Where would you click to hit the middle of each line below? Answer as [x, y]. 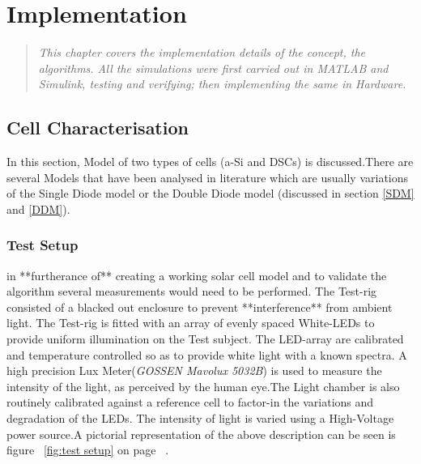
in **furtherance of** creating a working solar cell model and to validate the [197, 275]
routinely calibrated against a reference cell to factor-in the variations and [190, 402]
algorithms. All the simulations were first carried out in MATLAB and [213, 68]
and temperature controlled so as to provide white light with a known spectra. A [207, 354]
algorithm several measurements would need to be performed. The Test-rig [192, 291]
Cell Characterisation [98, 128]
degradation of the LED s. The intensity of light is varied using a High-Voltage [200, 418]
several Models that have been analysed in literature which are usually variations [208, 177]
